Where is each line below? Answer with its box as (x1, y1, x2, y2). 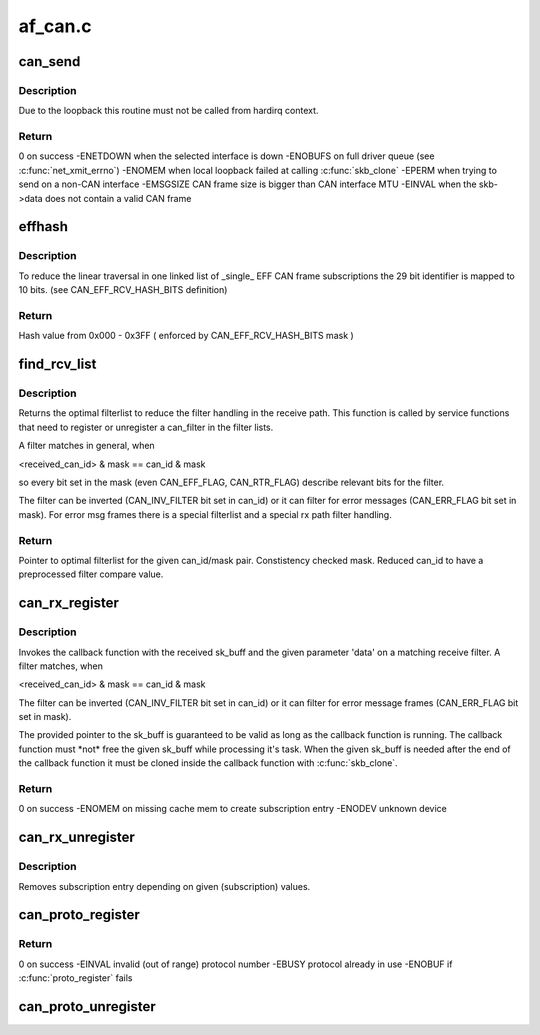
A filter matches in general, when (18, 440, 155, 452)
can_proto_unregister (18, 998, 157, 1015)
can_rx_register (18, 595, 120, 612)
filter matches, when (18, 660, 104, 672)
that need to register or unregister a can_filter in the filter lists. (18, 421, 274, 433)
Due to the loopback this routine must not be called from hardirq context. (18, 105, 319, 117)
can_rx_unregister (18, 829, 135, 846)
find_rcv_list (18, 356, 97, 373)
